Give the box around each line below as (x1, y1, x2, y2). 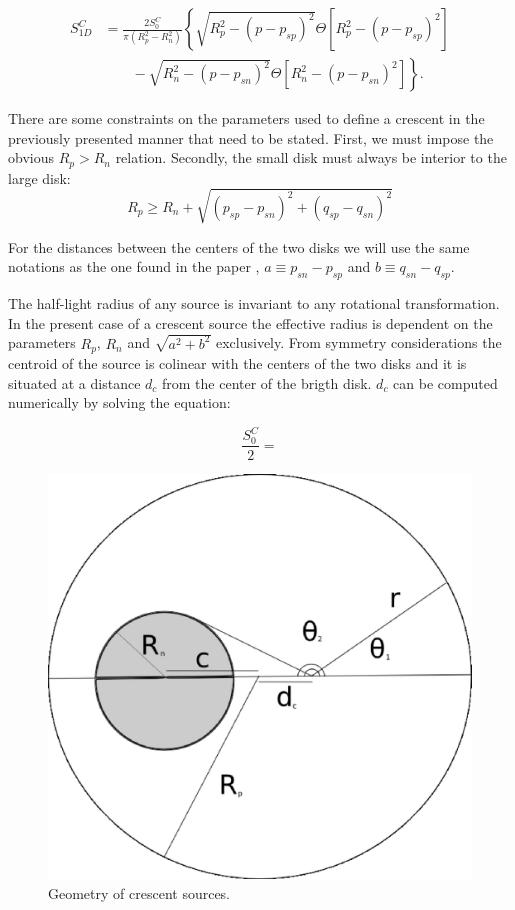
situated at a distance (8, 372, 141, 393)
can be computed (393, 372, 498, 393)
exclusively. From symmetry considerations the (215, 332, 502, 353)
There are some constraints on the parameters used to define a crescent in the (8, 108, 485, 129)
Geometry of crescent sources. (48, 882, 231, 903)
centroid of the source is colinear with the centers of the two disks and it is (8, 353, 467, 374)
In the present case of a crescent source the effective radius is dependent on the (8, 312, 493, 333)
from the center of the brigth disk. (162, 372, 372, 393)
